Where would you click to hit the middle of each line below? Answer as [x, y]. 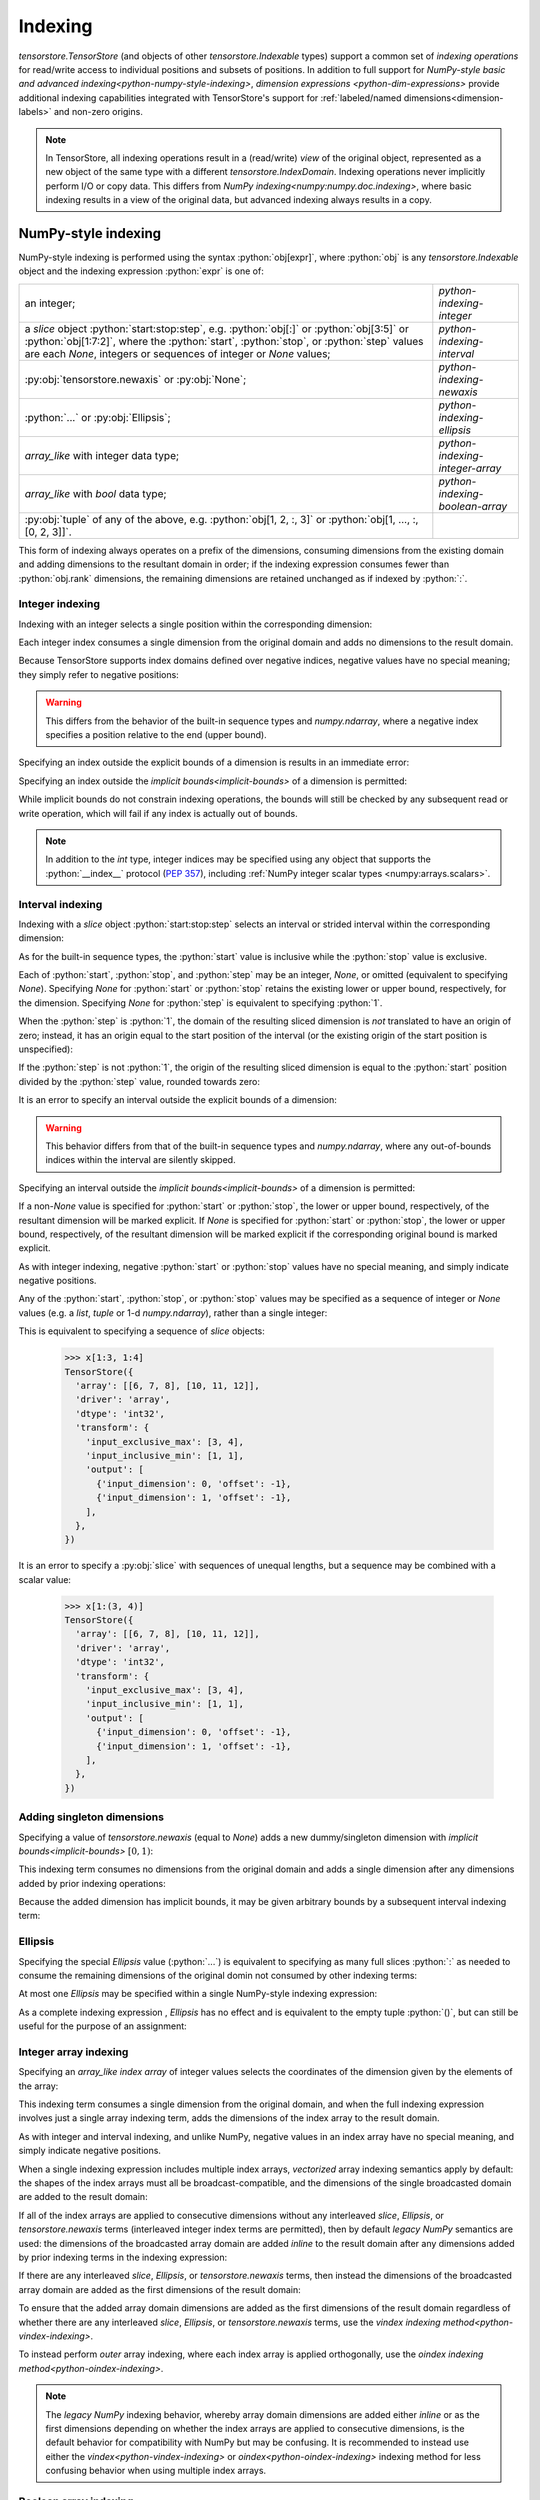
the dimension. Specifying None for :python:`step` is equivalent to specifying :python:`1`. [200, 1002]
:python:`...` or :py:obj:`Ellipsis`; [97, 417]
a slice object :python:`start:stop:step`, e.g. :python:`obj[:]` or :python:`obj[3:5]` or [216, 328]
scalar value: [45, 1579]
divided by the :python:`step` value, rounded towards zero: [139, 1081]
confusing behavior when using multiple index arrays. [156, 2471]
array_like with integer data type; [102, 455]
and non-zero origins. [98, 112]
